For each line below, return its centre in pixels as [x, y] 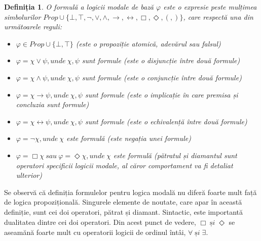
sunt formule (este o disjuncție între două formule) [161, 60]
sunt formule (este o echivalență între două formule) [166, 121]
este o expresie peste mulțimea [210, 7]
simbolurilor [23, 16]
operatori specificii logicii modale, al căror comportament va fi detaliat [124, 165]
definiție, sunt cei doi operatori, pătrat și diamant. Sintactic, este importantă [123, 211]
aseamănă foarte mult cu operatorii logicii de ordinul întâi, [95, 232]
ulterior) [29, 175]
